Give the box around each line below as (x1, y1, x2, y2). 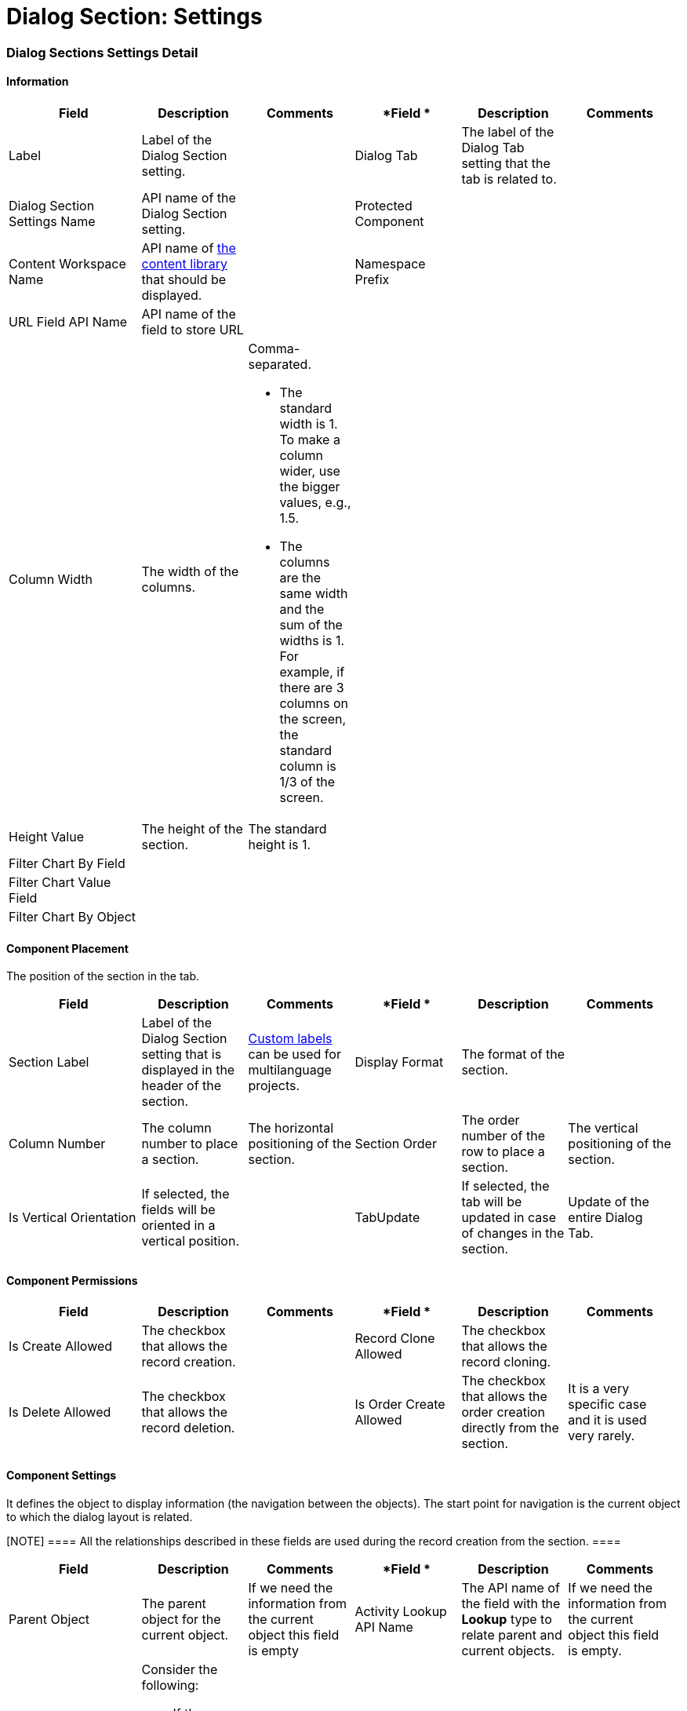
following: (141, 1676, 199, 1693)
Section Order (354, 1136, 437, 1152)
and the (279, 600, 325, 617)
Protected (354, 197, 413, 213)
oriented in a (141, 1217, 216, 1234)
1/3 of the (279, 773, 336, 790)
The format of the (461, 1046, 565, 1063)
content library (141, 255, 228, 272)
